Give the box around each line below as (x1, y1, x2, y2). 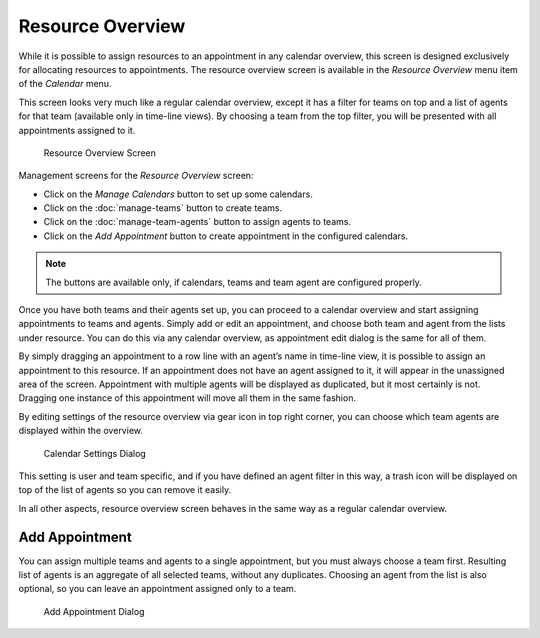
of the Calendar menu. (18, 78, 112, 90)
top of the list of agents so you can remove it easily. (18, 484, 232, 496)
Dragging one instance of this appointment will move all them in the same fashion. (18, 392, 357, 404)
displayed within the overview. (18, 425, 144, 437)
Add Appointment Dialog (43, 605, 145, 617)
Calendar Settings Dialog (43, 447, 147, 459)
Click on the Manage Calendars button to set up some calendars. (43, 188, 314, 200)
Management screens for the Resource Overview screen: (18, 170, 254, 182)
